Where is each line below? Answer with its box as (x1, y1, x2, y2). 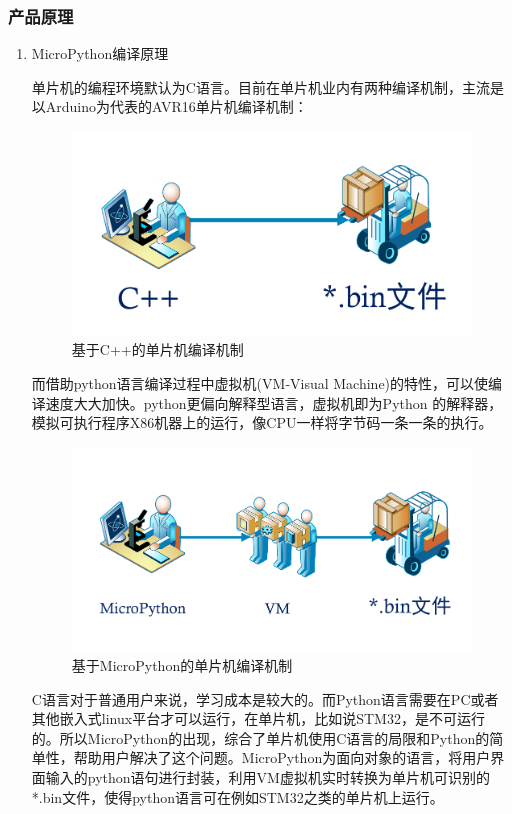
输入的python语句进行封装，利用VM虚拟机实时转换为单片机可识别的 (45, 767, 490, 787)
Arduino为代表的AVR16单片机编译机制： (45, 96, 308, 117)
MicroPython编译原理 (31, 43, 169, 64)
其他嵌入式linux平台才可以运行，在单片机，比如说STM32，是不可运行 (31, 708, 485, 729)
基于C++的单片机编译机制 (71, 339, 244, 360)
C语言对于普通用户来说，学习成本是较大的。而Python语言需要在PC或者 (31, 688, 499, 709)
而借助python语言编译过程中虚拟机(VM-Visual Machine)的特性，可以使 (31, 372, 489, 393)
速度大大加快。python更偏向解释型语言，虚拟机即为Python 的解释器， (45, 392, 503, 413)
